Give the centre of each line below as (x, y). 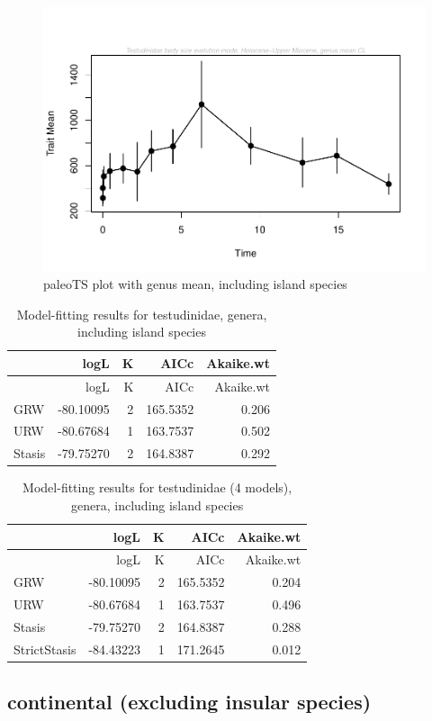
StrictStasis (45, 649)
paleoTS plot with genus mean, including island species (195, 284)
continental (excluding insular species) (189, 702)
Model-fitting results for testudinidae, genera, (142, 314)
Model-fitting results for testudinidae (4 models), (157, 487)
